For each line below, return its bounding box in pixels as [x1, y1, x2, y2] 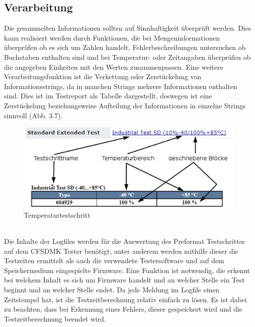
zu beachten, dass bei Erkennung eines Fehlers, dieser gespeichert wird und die [4, 304, 243, 314]
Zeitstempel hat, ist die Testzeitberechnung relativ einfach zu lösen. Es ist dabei [4, 294, 247, 304]
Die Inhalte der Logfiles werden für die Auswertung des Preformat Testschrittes [4, 235, 245, 246]
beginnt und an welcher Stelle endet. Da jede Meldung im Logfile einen [4, 284, 219, 294]
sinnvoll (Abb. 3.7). [4, 110, 63, 120]
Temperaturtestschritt [24, 209, 91, 220]
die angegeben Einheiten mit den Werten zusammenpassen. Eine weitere [4, 61, 223, 72]
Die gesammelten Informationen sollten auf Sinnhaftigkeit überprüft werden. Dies [4, 23, 251, 33]
